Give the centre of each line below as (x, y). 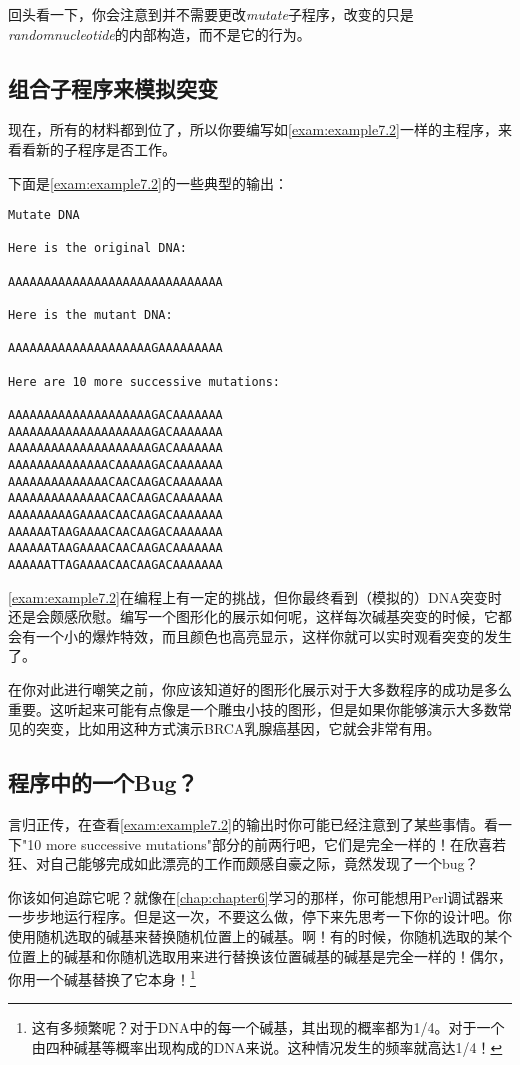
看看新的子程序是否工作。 (92, 148)
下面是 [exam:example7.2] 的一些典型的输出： (148, 182)
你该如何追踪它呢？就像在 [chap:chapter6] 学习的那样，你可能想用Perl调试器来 (256, 896)
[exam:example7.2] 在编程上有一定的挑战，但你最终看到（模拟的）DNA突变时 (255, 596)
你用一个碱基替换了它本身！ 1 (102, 977)
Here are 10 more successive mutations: (144, 381)
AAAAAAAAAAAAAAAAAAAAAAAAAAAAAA (115, 281)
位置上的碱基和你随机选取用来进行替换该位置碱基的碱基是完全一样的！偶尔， (260, 955)
